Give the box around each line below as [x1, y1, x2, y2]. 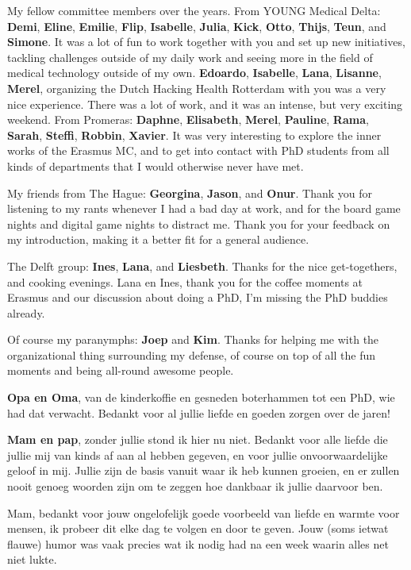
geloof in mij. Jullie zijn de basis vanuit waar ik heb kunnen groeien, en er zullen [7, 462, 400, 479]
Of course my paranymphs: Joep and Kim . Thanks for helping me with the [7, 331, 379, 348]
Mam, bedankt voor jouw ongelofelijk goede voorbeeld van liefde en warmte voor [7, 504, 400, 521]
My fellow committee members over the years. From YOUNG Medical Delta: [7, 2, 381, 18]
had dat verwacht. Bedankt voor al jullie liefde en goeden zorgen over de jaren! [7, 404, 390, 421]
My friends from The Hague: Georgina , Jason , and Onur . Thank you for [7, 184, 373, 201]
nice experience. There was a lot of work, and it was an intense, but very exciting [7, 95, 403, 112]
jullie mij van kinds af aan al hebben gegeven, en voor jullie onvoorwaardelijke [7, 446, 388, 463]
